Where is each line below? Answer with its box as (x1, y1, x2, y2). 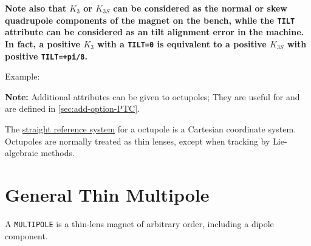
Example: (5, 70, 40, 83)
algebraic (5, 146, 38, 159)
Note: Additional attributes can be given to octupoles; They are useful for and (5, 90, 300, 103)
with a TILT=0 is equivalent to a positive (97, 37, 267, 50)
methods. (41, 146, 75, 159)
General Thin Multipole (5, 182, 210, 207)
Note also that (5, 2, 66, 14)
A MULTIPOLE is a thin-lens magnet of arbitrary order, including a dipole (5, 217, 274, 230)
